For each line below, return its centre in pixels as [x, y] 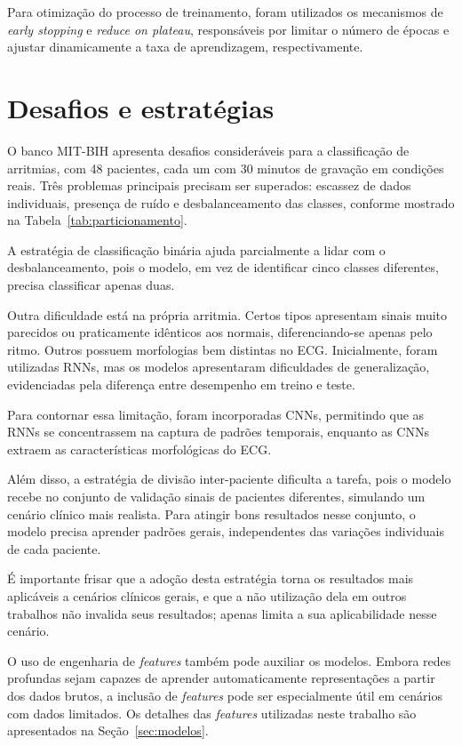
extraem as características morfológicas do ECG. [139, 449]
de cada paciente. [54, 548]
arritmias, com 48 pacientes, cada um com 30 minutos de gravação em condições [226, 168]
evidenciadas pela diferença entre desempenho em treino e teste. [181, 385]
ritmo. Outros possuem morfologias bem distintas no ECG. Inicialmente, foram [223, 349]
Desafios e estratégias [141, 107]
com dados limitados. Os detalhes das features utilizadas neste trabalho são [212, 713]
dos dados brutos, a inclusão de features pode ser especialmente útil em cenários [225, 695]
